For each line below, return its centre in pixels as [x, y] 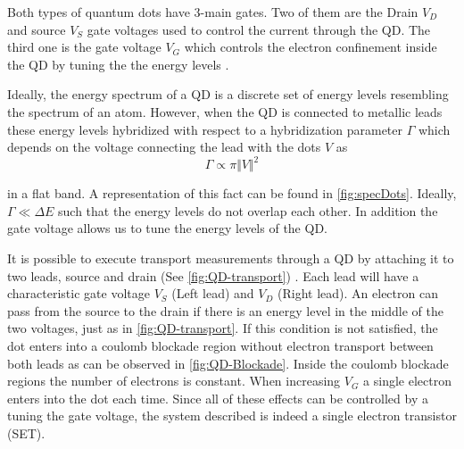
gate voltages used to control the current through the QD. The [259, 29]
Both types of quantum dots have [99, 12]
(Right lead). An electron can [358, 293]
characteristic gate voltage [79, 293]
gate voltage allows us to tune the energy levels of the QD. [167, 228]
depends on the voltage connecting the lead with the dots [164, 147]
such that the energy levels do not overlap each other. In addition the [248, 210]
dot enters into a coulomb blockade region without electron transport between [220, 345]
